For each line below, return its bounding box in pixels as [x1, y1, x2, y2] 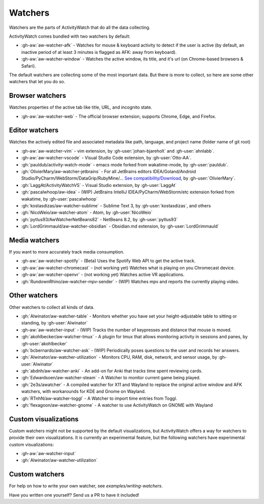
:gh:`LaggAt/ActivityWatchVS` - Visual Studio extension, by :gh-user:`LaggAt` [21, 182, 177, 188]
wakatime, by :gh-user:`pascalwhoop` [21, 196, 98, 202]
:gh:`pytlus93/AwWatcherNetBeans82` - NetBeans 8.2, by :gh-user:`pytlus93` [21, 216, 178, 222]
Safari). [21, 63, 36, 69]
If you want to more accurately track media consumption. [9, 249, 125, 255]
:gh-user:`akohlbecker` [21, 341, 68, 346]
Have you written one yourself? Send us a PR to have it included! [9, 492, 139, 498]
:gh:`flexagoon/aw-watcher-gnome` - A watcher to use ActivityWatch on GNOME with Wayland [21, 402, 213, 408]
